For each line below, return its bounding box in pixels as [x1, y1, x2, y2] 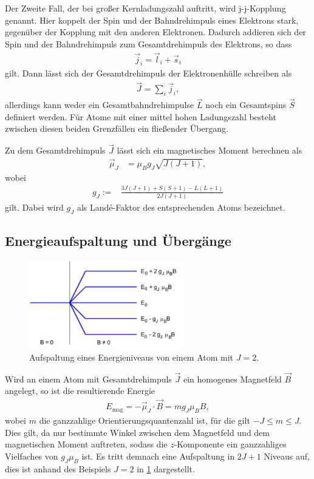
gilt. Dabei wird [5, 201, 64, 214]
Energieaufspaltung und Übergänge [5, 231, 231, 250]
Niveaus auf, [264, 449, 310, 462]
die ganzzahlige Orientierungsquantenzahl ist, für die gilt [39, 413, 250, 426]
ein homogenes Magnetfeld [183, 372, 282, 385]
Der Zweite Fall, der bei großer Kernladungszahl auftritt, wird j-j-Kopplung [5, 2, 286, 14]
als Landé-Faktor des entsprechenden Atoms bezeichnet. [77, 201, 285, 214]
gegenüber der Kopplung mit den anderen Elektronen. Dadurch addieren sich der [5, 25, 306, 38]
